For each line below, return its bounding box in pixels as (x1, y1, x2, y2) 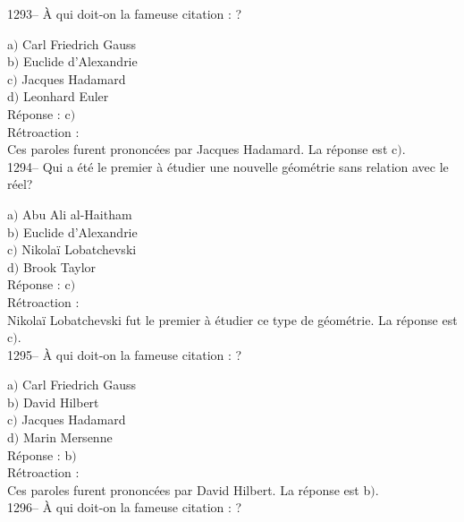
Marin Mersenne (22, 428, 113, 447)
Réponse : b (7, 445, 72, 464)
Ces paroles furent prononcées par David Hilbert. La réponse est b (7, 480, 371, 499)
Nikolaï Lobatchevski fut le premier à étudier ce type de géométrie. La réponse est (7, 310, 458, 329)
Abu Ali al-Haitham (22, 204, 132, 223)
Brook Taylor (22, 257, 97, 276)
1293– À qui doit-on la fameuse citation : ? (7, 4, 242, 22)
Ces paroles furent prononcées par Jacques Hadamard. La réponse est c (7, 140, 398, 158)
